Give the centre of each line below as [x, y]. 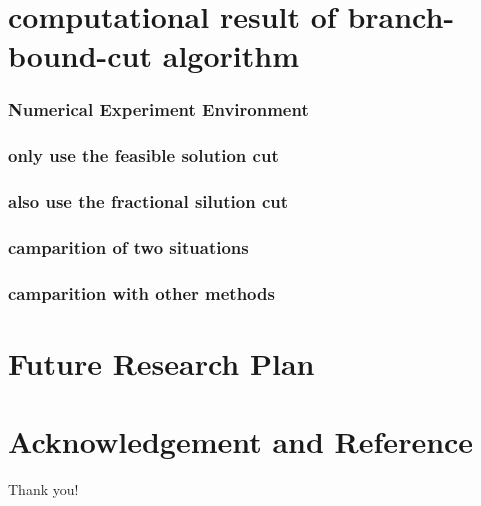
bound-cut [80, 55]
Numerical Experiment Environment [158, 109]
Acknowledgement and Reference [241, 441]
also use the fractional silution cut [148, 201]
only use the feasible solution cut [143, 155]
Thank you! [43, 489]
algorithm [230, 55]
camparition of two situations [128, 247]
